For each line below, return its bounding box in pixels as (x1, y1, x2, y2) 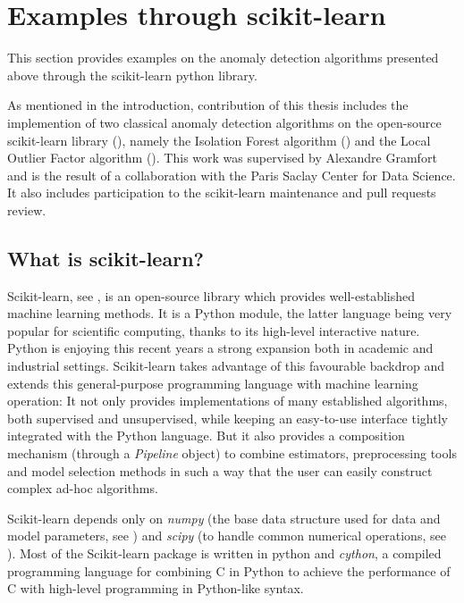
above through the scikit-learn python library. (7, 65, 257, 84)
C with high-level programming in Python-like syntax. (7, 579, 304, 598)
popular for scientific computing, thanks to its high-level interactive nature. (7, 321, 420, 339)
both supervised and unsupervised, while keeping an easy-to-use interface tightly (7, 408, 448, 427)
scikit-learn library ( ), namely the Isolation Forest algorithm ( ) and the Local (7, 130, 431, 149)
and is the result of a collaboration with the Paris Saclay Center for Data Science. (7, 165, 456, 184)
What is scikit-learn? (7, 244, 204, 272)
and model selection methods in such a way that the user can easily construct (7, 461, 433, 480)
